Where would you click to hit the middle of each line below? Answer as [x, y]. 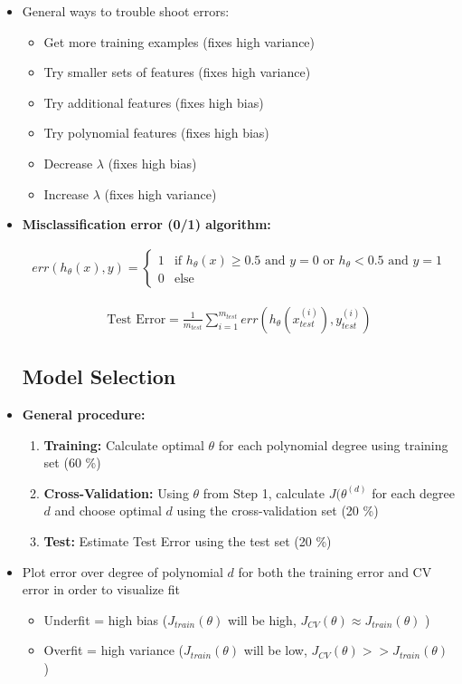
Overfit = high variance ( [114, 650]
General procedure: [84, 414]
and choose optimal [108, 511]
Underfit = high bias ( [106, 619]
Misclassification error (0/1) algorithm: [146, 224]
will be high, [262, 619]
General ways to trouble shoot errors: [126, 11]
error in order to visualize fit [101, 589]
